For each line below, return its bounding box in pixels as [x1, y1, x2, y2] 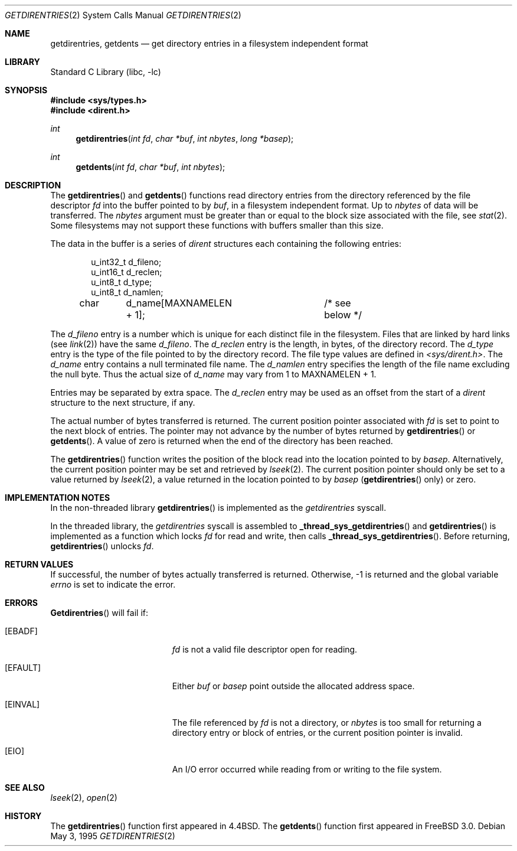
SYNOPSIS [5, 85, 48, 95]
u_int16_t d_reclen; [91, 267, 162, 277]
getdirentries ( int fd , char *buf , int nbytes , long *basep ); [76, 133, 294, 144]
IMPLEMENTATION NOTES [5, 493, 110, 503]
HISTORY [5, 811, 42, 821]
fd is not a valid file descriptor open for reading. [172, 644, 358, 654]
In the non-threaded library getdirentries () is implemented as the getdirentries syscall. [50, 503, 387, 513]
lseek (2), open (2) [50, 793, 117, 803]
